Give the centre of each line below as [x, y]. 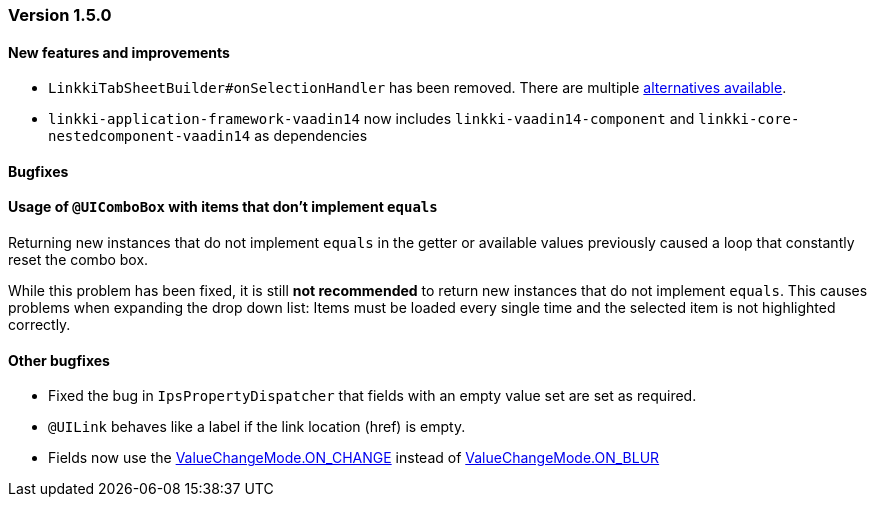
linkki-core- [749, 119]
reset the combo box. [78, 260]
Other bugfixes [59, 360]
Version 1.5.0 [60, 15]
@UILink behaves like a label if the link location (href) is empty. [257, 427]
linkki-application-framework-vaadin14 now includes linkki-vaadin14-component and [371, 119]
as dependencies [311, 136]
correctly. [39, 325]
